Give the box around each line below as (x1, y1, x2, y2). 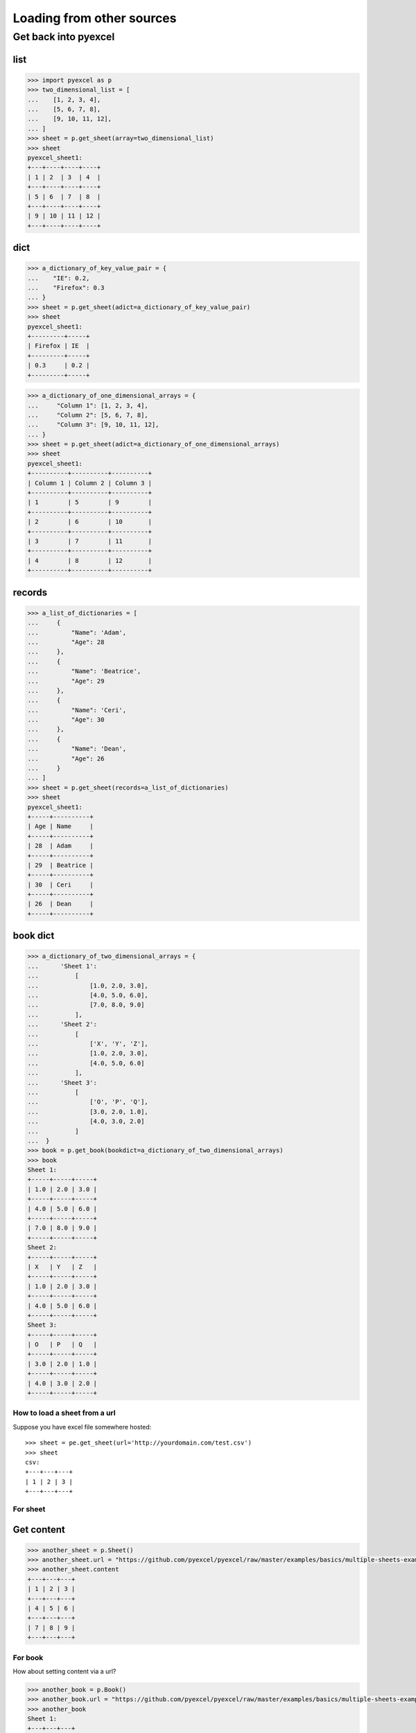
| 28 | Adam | (27, 842, 94, 850)
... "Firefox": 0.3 (27, 284, 105, 292)
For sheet (12, 1504, 46, 1514)
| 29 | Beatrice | (27, 861, 94, 869)
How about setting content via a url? (12, 1667, 116, 1675)
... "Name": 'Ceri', (27, 706, 127, 714)
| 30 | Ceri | (27, 880, 94, 889)
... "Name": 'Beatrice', (27, 668, 141, 675)
